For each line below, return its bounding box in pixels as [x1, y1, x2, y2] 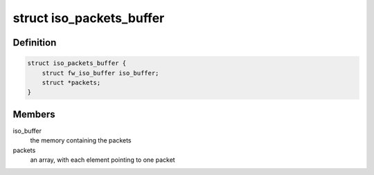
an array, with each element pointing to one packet [30, 156, 176, 164]
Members [12, 108, 55, 120]
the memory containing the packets [30, 136, 132, 145]
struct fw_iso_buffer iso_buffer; [42, 69, 159, 77]
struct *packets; [42, 78, 101, 86]
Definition [12, 37, 57, 48]
